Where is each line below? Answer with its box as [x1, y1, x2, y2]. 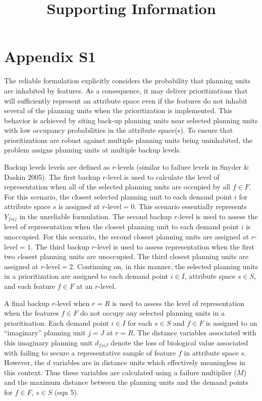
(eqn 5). [54, 386, 79, 397]
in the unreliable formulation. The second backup [19, 211, 172, 222]
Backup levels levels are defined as [4, 162, 110, 172]
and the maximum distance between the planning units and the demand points [4, 377, 248, 387]
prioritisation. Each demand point [4, 317, 109, 328]
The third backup [35, 241, 89, 252]
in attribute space [184, 347, 239, 358]
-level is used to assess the [177, 211, 258, 222]
